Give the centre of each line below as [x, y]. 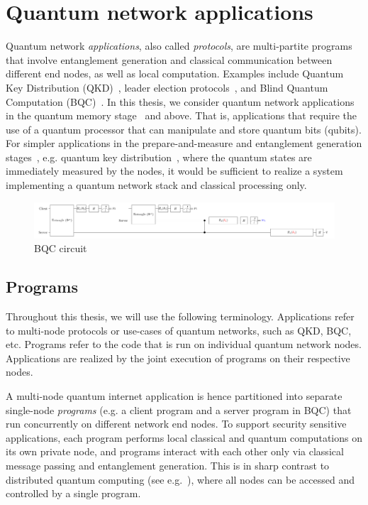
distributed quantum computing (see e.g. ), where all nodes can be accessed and [180, 479]
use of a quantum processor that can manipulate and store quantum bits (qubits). [184, 129]
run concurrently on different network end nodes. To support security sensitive [176, 424]
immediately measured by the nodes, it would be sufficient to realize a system [174, 171]
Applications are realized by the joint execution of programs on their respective [178, 358]
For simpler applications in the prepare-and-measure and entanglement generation [184, 143]
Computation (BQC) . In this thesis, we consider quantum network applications [180, 101]
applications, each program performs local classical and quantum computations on [184, 437]
